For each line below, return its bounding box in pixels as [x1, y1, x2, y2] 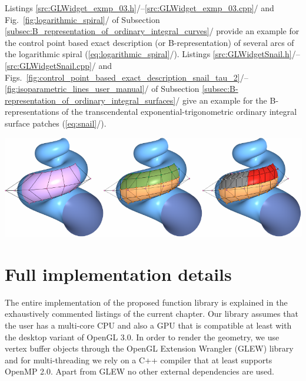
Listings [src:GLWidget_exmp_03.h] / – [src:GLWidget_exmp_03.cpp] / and [5, 2, 274, 14]
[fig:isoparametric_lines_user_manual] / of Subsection [5, 82, 199, 95]
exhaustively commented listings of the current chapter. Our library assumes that [5, 307, 298, 320]
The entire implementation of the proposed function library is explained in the [5, 296, 288, 308]
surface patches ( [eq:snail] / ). [5, 117, 107, 129]
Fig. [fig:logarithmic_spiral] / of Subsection [5, 13, 160, 25]
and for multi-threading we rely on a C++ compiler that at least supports [5, 353, 272, 366]
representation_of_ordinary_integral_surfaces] [5, 94, 176, 106]
